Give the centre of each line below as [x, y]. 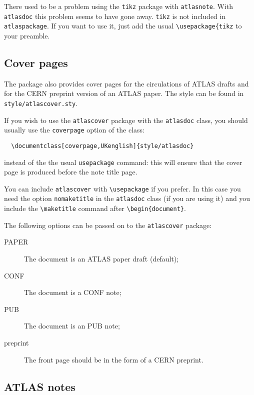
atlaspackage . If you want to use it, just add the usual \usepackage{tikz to [123, 26]
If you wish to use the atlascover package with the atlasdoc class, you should [126, 120]
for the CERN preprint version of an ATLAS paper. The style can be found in [124, 93]
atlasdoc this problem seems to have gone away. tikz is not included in [115, 16]
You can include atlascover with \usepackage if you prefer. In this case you [122, 188]
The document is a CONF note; [73, 292]
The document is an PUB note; [72, 326]
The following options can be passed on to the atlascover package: [108, 225]
